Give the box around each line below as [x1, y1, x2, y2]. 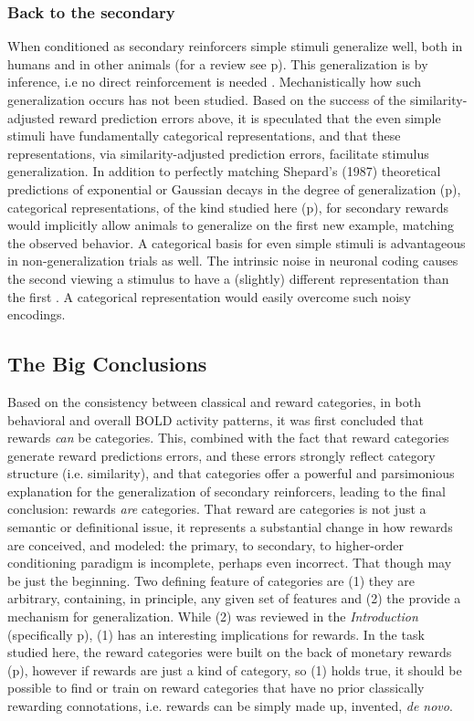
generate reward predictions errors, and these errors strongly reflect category [7, 445, 436, 465]
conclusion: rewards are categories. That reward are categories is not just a [7, 499, 427, 518]
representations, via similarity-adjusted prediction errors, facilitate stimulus [7, 143, 429, 162]
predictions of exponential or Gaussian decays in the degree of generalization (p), [7, 179, 461, 198]
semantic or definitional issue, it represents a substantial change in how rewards [7, 517, 453, 537]
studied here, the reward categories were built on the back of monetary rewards [7, 643, 452, 662]
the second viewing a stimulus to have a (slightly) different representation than [7, 268, 449, 287]
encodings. [7, 305, 66, 324]
